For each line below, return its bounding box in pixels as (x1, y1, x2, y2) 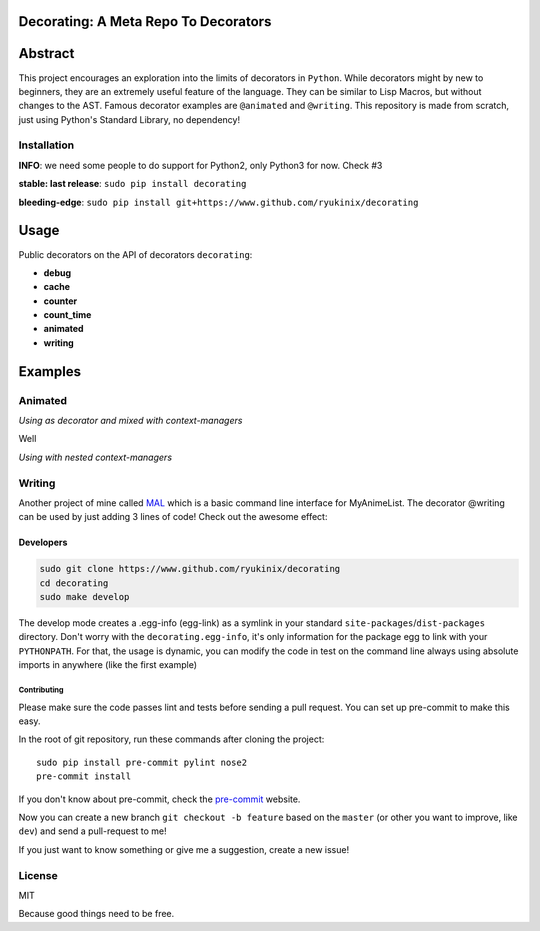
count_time (43, 309, 92, 321)
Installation (18, 138, 75, 152)
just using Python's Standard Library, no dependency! (18, 113, 240, 125)
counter (43, 295, 78, 307)
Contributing (18, 685, 64, 695)
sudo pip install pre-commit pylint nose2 (36, 756, 248, 768)
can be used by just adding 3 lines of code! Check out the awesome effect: (18, 511, 328, 523)
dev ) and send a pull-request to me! (18, 825, 167, 837)
